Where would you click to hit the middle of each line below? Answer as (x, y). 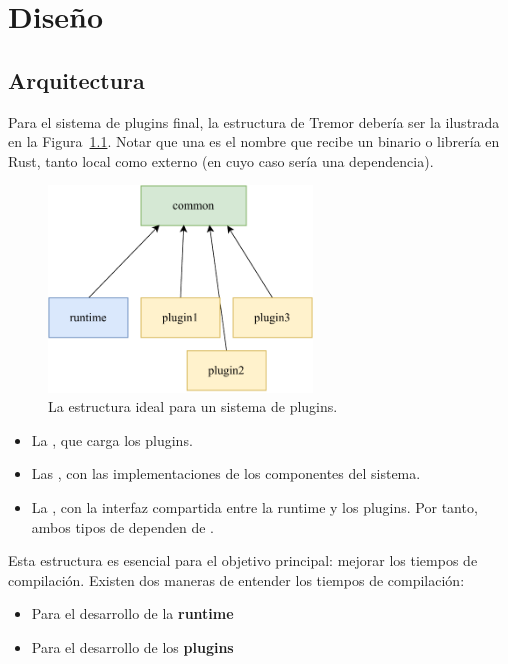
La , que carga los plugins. (112, 439)
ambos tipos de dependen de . (122, 526)
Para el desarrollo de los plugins (132, 646)
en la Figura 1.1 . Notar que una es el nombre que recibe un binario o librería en (254, 141)
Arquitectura (76, 79)
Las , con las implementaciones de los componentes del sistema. (226, 473)
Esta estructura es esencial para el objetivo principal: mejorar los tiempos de (243, 560)
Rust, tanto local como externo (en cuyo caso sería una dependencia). (221, 160)
